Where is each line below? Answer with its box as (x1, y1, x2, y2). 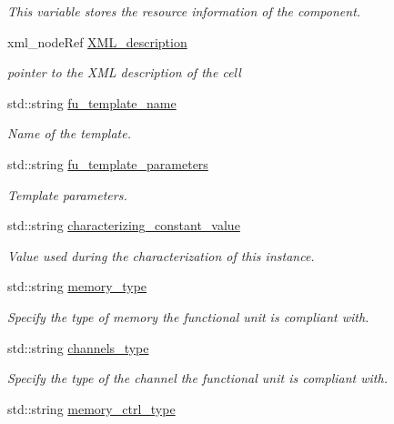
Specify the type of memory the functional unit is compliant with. (7, 307, 369, 326)
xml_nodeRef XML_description (7, 32, 187, 51)
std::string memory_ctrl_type (7, 399, 176, 418)
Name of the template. (7, 124, 131, 143)
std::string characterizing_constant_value (7, 216, 240, 235)
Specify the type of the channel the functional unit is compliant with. (7, 368, 388, 388)
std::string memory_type (7, 277, 147, 296)
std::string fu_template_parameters (7, 154, 208, 173)
